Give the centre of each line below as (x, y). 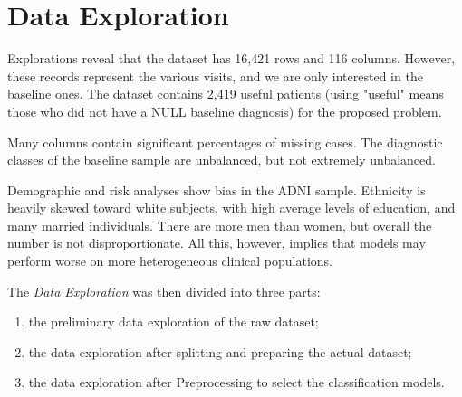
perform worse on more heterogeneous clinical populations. (170, 261)
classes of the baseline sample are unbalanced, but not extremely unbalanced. (221, 160)
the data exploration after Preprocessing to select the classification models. (236, 382)
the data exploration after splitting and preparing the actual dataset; (220, 351)
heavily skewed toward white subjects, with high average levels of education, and (231, 208)
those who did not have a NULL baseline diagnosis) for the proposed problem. (225, 111)
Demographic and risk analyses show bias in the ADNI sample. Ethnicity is (217, 189)
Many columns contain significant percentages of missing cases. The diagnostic (225, 142)
